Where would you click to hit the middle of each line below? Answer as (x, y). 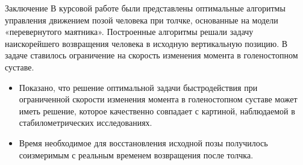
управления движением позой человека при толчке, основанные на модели (142, 20)
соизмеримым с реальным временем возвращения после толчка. (136, 154)
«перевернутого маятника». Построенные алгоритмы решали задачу (129, 32)
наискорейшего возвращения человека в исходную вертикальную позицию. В (146, 43)
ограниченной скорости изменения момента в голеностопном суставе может (158, 99)
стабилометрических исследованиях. (86, 123)
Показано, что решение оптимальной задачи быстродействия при (138, 87)
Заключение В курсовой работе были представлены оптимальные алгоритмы (145, 8)
